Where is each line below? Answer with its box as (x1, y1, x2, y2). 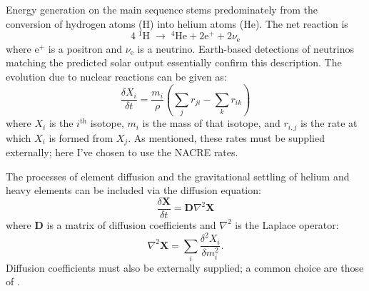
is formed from (49, 130, 113, 145)
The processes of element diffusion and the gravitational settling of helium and (6, 168, 350, 183)
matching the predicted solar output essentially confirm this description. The (6, 55, 342, 70)
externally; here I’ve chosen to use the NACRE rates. (6, 145, 238, 160)
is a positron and (48, 41, 123, 56)
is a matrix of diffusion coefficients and (46, 217, 216, 232)
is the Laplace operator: (235, 217, 339, 232)
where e (6, 41, 39, 56)
